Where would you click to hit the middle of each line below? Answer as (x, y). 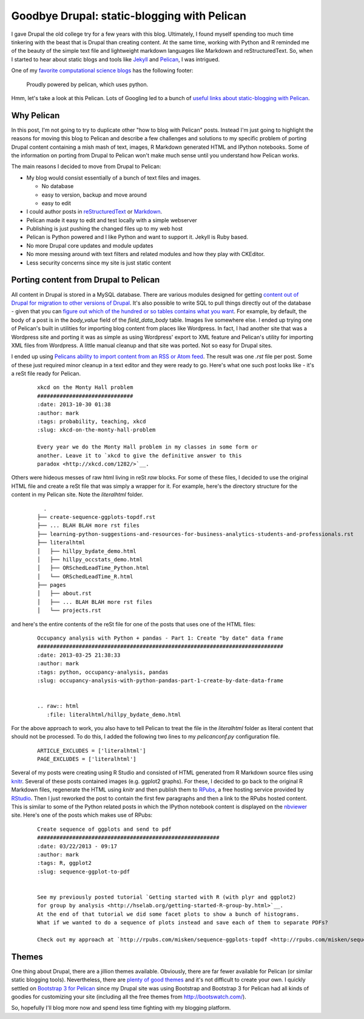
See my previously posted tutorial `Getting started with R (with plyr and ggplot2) (167, 897)
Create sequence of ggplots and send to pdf (105, 829)
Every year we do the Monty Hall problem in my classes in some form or (147, 447)
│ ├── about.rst (65, 594)
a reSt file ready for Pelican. (46, 374)
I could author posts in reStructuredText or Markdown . (94, 212)
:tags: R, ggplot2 (65, 863)
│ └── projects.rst (69, 611)
